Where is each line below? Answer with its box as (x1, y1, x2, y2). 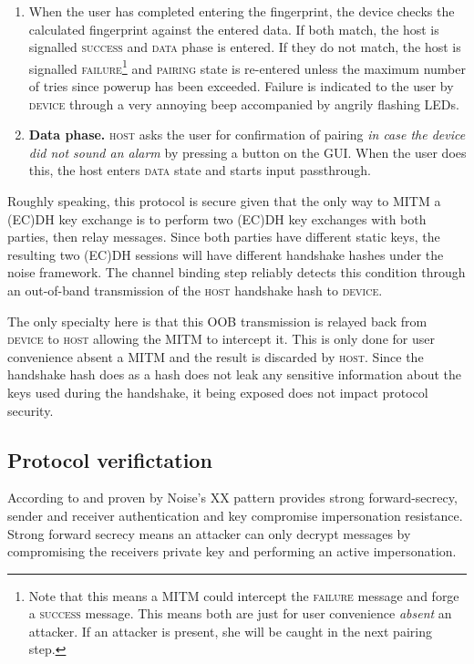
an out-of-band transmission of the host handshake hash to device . (7, 280, 383, 299)
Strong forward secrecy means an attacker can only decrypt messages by (7, 524, 411, 543)
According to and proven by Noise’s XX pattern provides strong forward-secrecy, (7, 488, 458, 507)
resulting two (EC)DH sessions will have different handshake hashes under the (7, 244, 444, 264)
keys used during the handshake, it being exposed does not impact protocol (7, 382, 428, 401)
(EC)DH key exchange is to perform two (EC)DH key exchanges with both (7, 209, 427, 228)
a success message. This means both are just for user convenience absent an (28, 604, 452, 623)
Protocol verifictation (7, 445, 212, 473)
